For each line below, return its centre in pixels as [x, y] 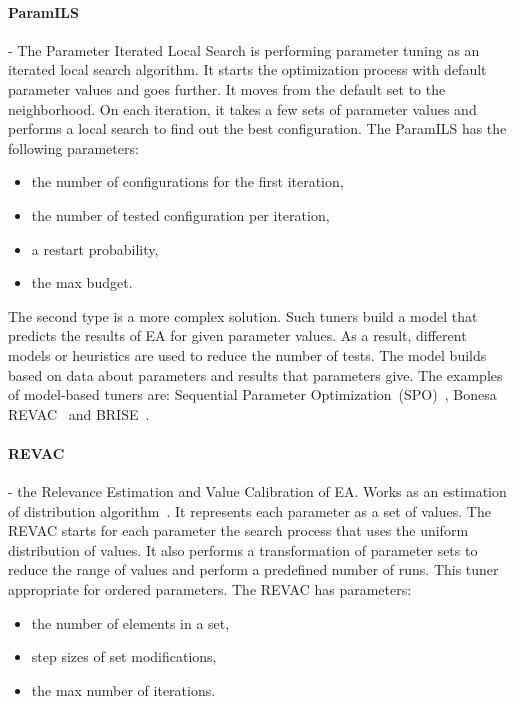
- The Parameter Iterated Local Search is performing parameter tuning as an [244, 49]
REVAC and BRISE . [79, 413]
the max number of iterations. [123, 689]
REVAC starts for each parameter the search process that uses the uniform [238, 530]
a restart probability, [95, 248]
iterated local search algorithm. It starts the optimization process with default [247, 69]
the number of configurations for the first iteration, [187, 181]
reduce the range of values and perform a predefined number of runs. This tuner [253, 569]
